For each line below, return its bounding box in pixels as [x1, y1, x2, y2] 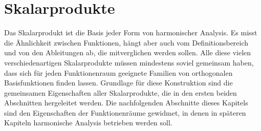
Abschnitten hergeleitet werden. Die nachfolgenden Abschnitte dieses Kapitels [4, 97, 248, 108]
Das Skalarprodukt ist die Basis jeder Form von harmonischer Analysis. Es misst [4, 27, 257, 38]
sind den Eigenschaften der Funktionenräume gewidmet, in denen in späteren [4, 107, 246, 118]
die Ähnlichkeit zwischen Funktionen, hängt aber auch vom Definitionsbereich [4, 37, 249, 48]
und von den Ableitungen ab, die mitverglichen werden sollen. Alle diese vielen [4, 47, 251, 58]
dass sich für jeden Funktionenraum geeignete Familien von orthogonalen [4, 67, 233, 78]
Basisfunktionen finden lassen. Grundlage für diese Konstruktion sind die [4, 77, 233, 88]
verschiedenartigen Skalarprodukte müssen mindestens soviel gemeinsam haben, [4, 57, 254, 68]
